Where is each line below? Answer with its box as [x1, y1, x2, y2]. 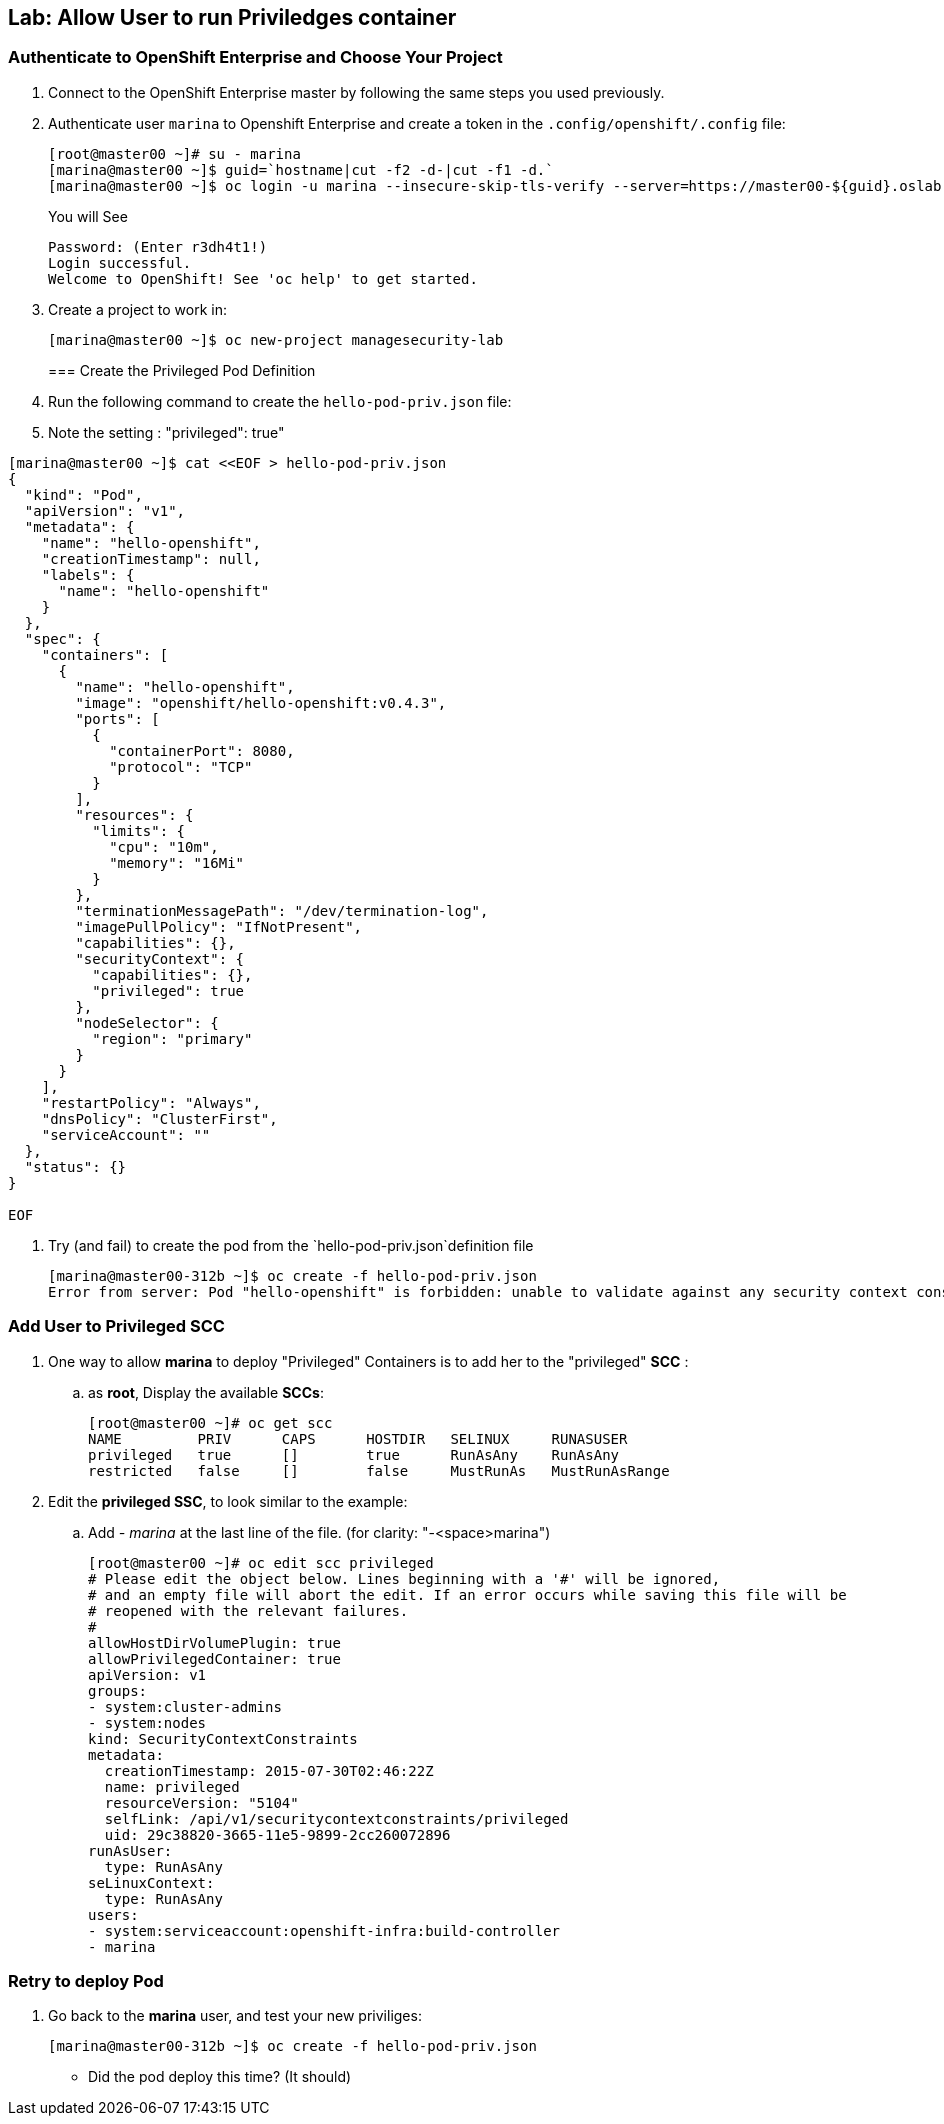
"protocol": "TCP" [109, 758, 253, 775]
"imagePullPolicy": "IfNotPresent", [75, 918, 363, 935]
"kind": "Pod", [24, 486, 143, 503]
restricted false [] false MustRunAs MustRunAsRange [88, 1462, 670, 1479]
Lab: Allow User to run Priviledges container [8, 5, 457, 30]
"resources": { [75, 806, 194, 823]
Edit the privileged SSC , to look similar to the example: [48, 1492, 408, 1510]
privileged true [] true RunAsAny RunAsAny [88, 1446, 620, 1463]
